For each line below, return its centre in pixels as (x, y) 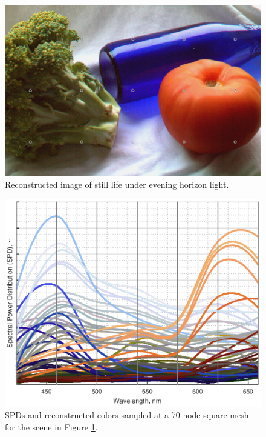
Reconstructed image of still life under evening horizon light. (117, 185)
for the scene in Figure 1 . (51, 426)
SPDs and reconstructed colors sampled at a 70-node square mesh (127, 415)
